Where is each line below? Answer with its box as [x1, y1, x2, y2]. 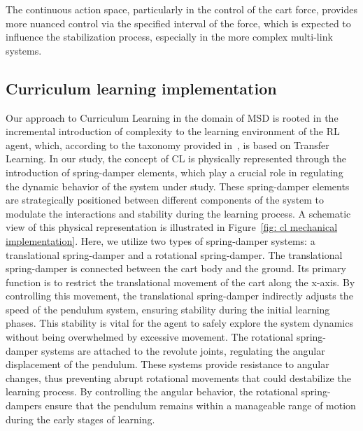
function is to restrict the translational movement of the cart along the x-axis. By [6, 274, 355, 289]
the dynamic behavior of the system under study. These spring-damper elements [6, 178, 350, 193]
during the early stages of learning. [6, 411, 155, 426]
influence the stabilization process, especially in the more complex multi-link [6, 29, 333, 44]
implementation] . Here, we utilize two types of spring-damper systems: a [6, 233, 315, 248]
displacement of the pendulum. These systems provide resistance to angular [6, 357, 329, 372]
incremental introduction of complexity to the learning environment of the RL [6, 124, 340, 139]
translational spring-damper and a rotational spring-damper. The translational [6, 247, 343, 262]
